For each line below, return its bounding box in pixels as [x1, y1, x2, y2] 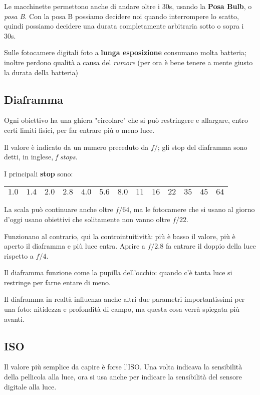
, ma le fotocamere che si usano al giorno [129, 204, 255, 215]
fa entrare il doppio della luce [165, 241, 256, 251]
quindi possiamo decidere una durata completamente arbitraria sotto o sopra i [4, 21, 244, 31]
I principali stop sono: [4, 168, 73, 178]
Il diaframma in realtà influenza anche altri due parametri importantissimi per [4, 294, 245, 304]
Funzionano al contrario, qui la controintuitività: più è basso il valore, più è [4, 231, 235, 241]
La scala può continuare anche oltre [4, 204, 113, 215]
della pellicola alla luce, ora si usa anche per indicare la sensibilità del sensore [4, 371, 242, 382]
